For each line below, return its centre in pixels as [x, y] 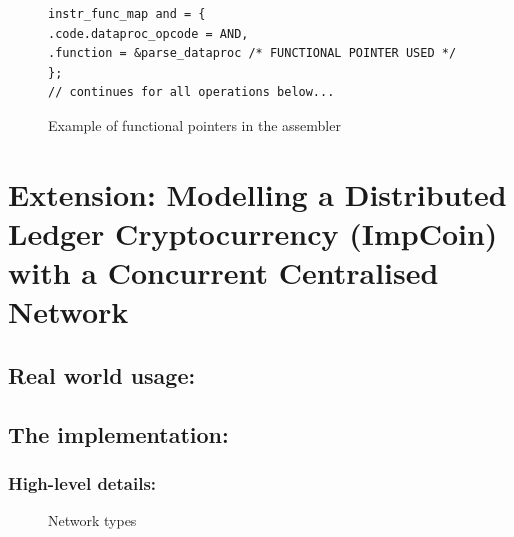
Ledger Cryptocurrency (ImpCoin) [253, 232]
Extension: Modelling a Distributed [257, 193]
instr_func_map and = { [127, 14]
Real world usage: [102, 374]
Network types [92, 520]
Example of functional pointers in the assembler [194, 124]
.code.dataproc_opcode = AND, [148, 33]
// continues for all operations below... [191, 92]
